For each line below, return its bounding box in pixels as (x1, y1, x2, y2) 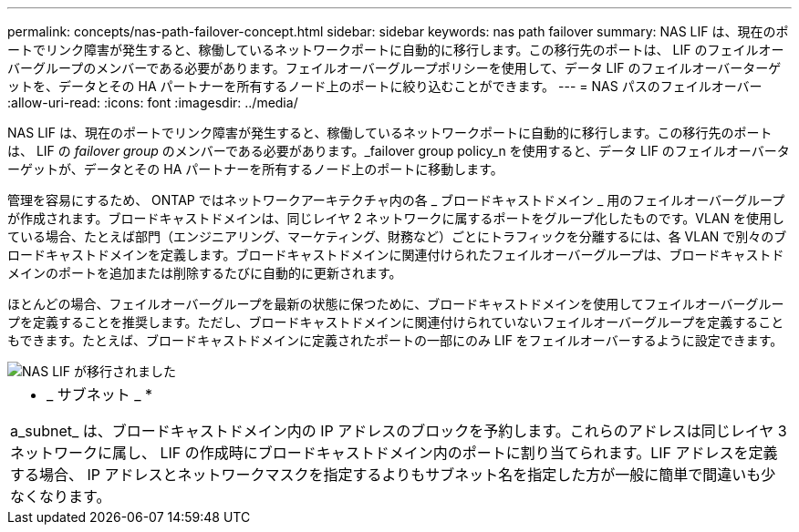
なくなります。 (10, 487, 111, 506)
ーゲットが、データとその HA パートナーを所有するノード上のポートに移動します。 (7, 161, 503, 177)
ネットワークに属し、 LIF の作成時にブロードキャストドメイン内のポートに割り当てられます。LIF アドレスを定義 (10, 444, 778, 462)
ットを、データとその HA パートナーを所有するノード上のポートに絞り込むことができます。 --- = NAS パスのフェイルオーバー (7, 78, 763, 94)
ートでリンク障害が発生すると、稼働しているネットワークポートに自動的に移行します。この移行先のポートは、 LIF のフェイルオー (7, 42, 784, 57)
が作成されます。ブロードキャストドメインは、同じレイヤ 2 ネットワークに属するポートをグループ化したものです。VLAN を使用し (7, 210, 785, 226)
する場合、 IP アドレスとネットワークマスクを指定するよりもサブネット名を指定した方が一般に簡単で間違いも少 (10, 465, 776, 484)
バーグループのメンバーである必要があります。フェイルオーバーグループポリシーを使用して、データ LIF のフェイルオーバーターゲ (7, 60, 782, 76)
